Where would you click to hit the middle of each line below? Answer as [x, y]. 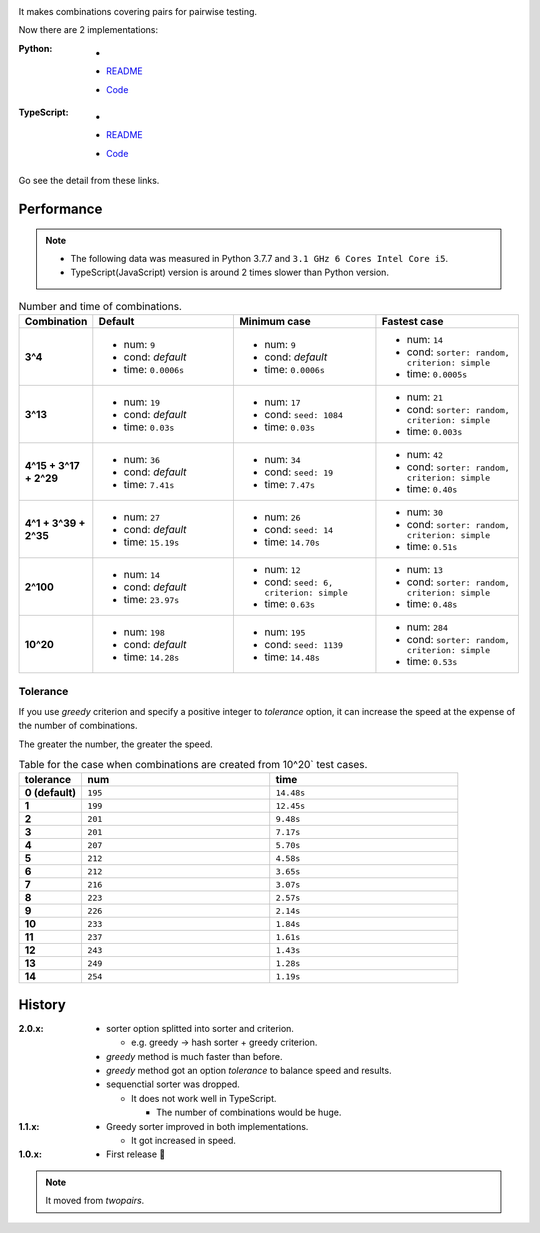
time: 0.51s [432, 547]
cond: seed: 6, [299, 582]
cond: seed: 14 [299, 529]
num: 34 [282, 459]
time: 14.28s [151, 657]
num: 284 [427, 627]
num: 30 [425, 512]
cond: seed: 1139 [304, 644]
